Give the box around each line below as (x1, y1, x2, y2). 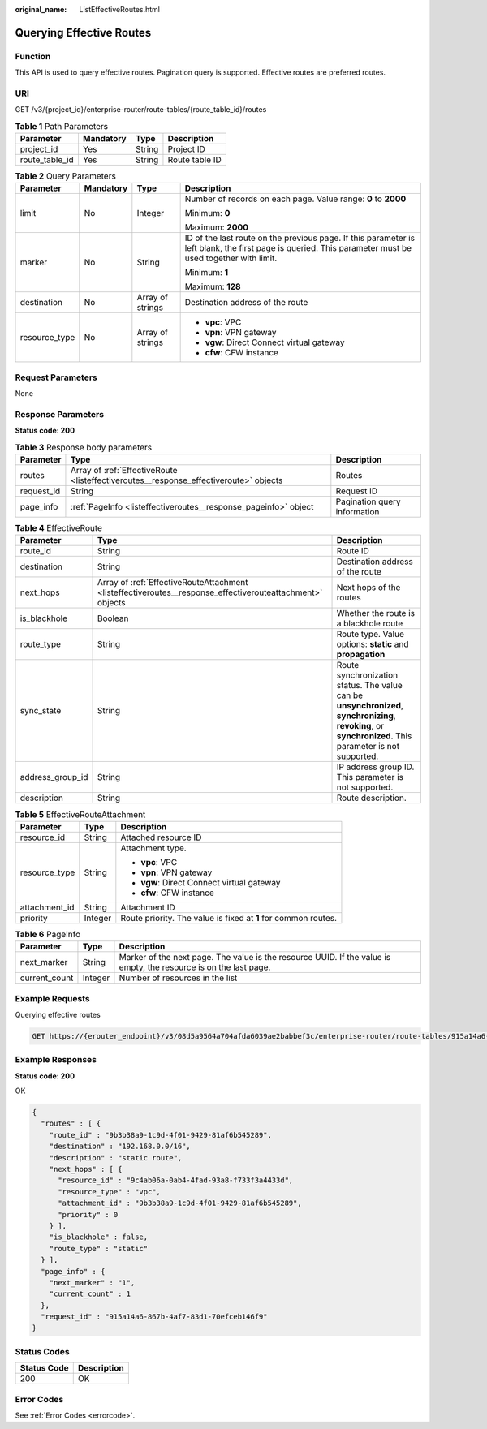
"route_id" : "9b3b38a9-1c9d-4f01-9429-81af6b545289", (49, 1130, 272, 1139)
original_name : (15, 5, 67, 14)
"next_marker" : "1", (49, 1278, 136, 1287)
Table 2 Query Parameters (15, 170, 117, 182)
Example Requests (15, 992, 90, 1004)
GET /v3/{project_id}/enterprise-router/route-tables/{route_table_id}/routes (15, 105, 267, 114)
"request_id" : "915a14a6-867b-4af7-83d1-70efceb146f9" (41, 1312, 268, 1322)
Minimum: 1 (184, 267, 229, 278)
